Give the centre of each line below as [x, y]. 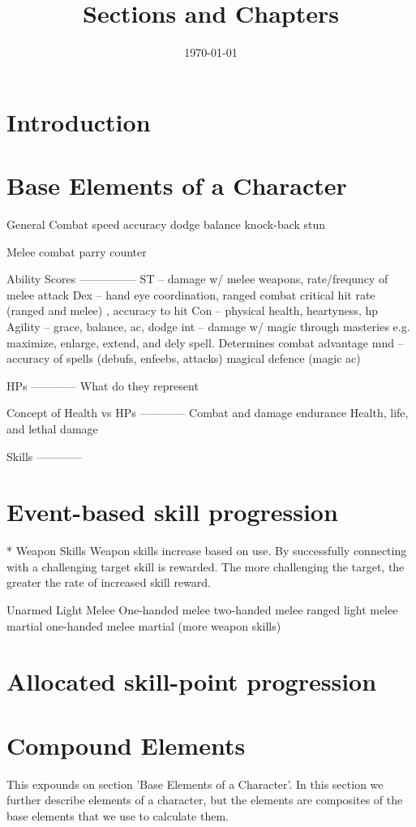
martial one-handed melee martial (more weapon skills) [144, 625]
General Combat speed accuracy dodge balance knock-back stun [166, 224]
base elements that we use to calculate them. [118, 815]
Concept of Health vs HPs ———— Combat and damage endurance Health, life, [208, 413]
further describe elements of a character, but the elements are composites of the [205, 800]
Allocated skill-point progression [192, 681]
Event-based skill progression [172, 512]
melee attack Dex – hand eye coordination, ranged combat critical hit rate [191, 294]
